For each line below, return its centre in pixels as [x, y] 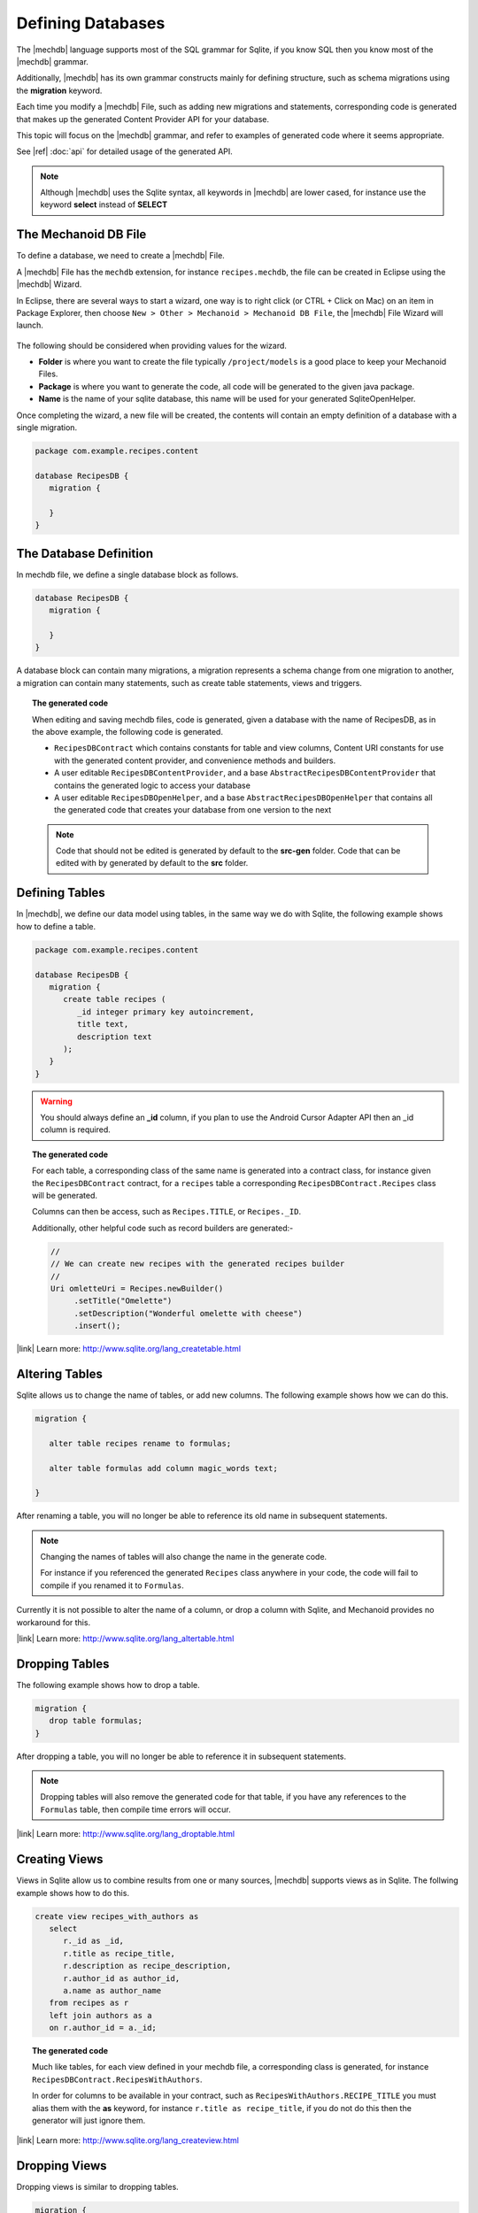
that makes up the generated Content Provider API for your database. [143, 119]
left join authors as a [100, 2015]
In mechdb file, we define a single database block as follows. [127, 574]
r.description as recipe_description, [147, 1966]
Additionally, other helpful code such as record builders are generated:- [163, 1228]
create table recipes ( [115, 999]
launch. [30, 325]
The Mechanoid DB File [81, 235]
